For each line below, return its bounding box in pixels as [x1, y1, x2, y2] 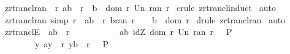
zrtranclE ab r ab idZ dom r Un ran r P [4, 25, 232, 38]
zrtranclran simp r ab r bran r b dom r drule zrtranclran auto [4, 13, 286, 26]
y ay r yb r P [34, 37, 109, 50]
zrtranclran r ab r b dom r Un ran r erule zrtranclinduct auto [4, 1, 276, 13]
